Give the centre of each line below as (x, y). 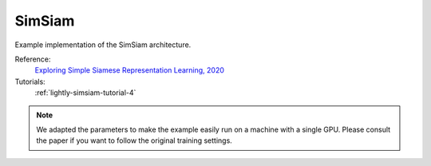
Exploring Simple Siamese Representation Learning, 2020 (130, 70)
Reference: (33, 59)
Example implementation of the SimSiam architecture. (103, 45)
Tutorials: (30, 81)
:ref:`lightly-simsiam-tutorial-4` (85, 93)
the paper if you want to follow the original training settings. (134, 140)
